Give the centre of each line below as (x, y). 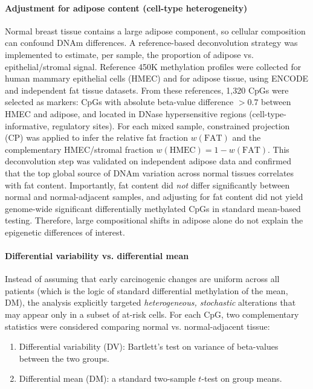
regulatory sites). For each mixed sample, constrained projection (171, 125)
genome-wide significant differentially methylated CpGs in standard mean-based (153, 208)
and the (247, 137)
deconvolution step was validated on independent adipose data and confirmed (148, 161)
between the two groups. (64, 358)
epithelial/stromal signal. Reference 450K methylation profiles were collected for (153, 66)
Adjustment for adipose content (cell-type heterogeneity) (126, 8)
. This (278, 149)
